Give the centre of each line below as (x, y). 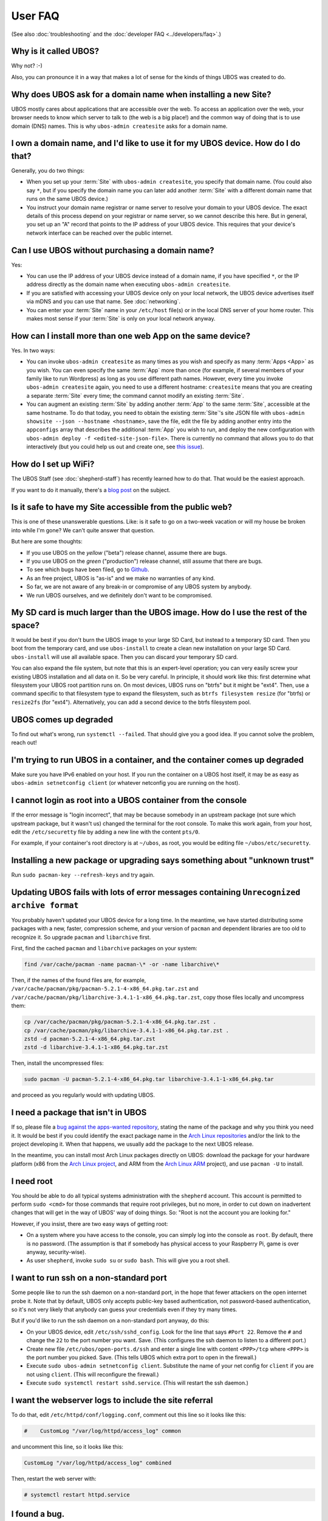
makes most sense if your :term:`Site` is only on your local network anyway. (121, 319)
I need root (32, 1181)
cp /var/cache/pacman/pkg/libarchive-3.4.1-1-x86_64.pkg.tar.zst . (127, 1030)
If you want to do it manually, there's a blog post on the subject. (91, 490)
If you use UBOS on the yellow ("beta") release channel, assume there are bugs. (127, 552)
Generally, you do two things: (48, 171)
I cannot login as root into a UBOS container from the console (129, 800)
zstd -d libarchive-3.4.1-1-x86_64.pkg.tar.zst (96, 1047)
